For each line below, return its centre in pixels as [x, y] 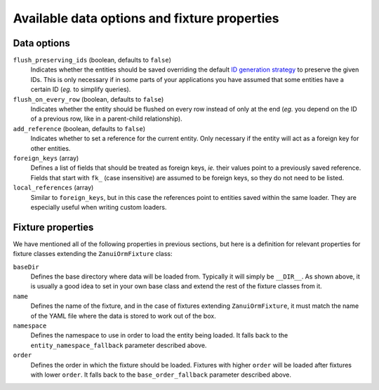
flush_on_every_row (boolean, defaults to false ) [88, 99]
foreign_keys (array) [46, 158]
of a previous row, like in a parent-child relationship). [106, 119]
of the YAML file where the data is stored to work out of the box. [124, 316]
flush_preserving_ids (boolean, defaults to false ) [92, 60]
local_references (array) [53, 188]
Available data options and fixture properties [146, 18]
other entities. [51, 148]
